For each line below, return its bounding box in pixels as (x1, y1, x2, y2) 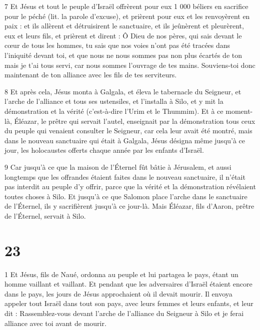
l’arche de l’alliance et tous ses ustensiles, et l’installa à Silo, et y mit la (4, 96, 223, 106)
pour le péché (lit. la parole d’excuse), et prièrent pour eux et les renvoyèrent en (4, 10, 250, 21)
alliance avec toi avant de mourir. (4, 318, 106, 328)
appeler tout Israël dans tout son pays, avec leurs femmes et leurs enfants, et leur (4, 298, 253, 309)
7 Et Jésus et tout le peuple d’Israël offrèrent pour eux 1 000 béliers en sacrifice (4, 1, 248, 11)
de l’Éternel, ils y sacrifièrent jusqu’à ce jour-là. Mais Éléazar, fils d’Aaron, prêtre (4, 201, 254, 211)
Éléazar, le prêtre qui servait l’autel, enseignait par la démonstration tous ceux (14, 115, 255, 126)
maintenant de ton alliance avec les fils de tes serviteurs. (4, 69, 177, 80)
